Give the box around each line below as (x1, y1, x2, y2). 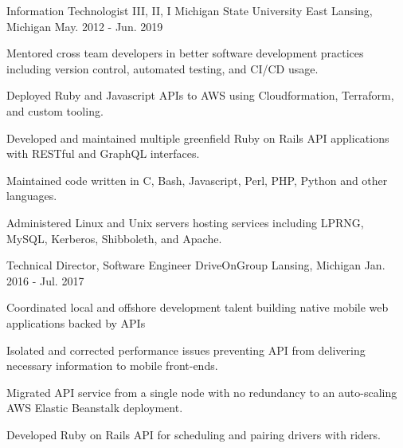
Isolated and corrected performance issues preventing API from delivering (6, 341, 366, 358)
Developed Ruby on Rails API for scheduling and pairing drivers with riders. (6, 426, 381, 442)
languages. (6, 187, 57, 204)
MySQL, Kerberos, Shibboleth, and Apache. (6, 230, 222, 246)
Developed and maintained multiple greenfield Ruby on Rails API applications (6, 129, 389, 146)
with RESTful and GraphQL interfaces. (6, 145, 200, 162)
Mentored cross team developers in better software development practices (6, 45, 364, 61)
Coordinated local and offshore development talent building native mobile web (6, 299, 389, 316)
